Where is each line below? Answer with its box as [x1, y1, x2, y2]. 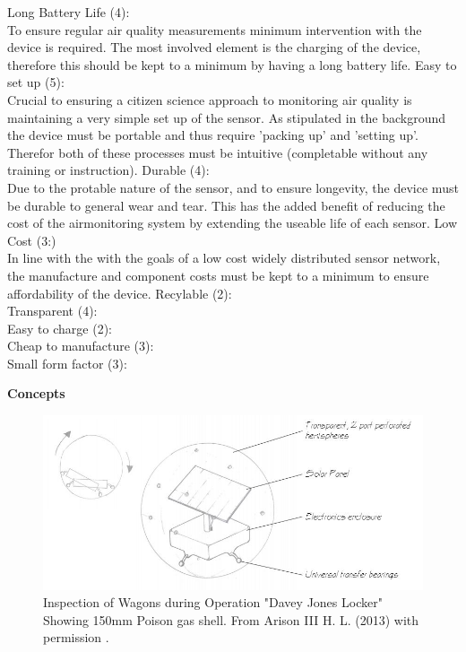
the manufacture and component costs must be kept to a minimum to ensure [7, 265, 429, 284]
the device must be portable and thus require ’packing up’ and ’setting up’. [7, 126, 419, 144]
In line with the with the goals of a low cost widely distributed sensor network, [7, 248, 441, 267]
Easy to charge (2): [7, 318, 112, 337]
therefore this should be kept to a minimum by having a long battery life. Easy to [7, 55, 457, 74]
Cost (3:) [7, 230, 56, 249]
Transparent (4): [7, 301, 98, 320]
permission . [43, 628, 109, 647]
